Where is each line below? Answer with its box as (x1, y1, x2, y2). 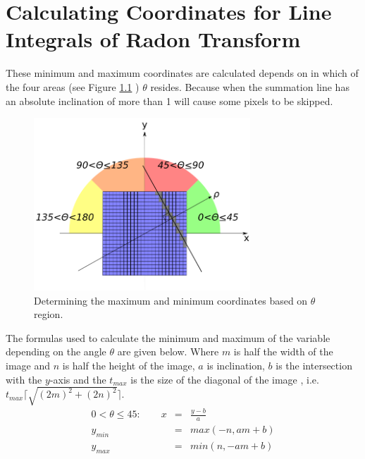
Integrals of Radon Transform (6, 25, 301, 54)
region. (34, 307, 63, 322)
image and (6, 357, 50, 372)
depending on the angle (6, 344, 106, 359)
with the (6, 372, 42, 386)
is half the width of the (233, 344, 333, 359)
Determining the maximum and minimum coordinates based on (34, 293, 308, 307)
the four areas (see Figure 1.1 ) (6, 79, 140, 94)
